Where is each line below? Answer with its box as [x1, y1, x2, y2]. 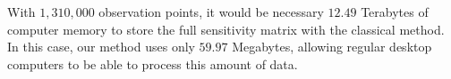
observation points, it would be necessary [98, 3, 324, 20]
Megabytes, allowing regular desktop [232, 37, 432, 56]
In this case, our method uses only [7, 37, 195, 56]
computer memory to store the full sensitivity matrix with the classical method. [7, 20, 445, 38]
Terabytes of [361, 3, 429, 20]
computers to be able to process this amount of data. [7, 54, 298, 73]
